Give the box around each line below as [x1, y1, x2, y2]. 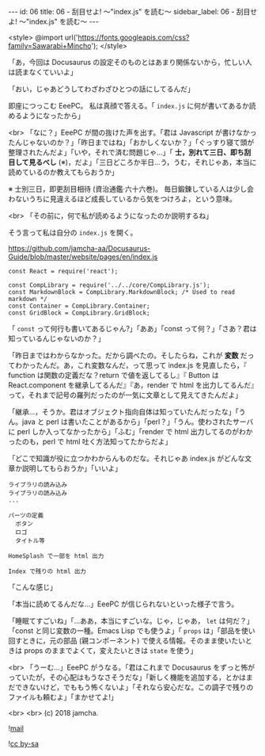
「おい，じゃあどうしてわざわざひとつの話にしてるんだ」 [8, 84, 195, 94]
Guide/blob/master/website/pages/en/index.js [8, 252, 158, 262]
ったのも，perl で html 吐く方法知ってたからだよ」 [8, 437, 172, 446]
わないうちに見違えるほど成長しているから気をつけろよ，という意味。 [8, 194, 237, 204]
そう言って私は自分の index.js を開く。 [8, 228, 138, 237]
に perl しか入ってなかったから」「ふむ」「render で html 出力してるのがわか [8, 427, 253, 436]
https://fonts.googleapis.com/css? [78, 32, 190, 42]
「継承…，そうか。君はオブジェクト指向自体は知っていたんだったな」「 [8, 407, 240, 416]
